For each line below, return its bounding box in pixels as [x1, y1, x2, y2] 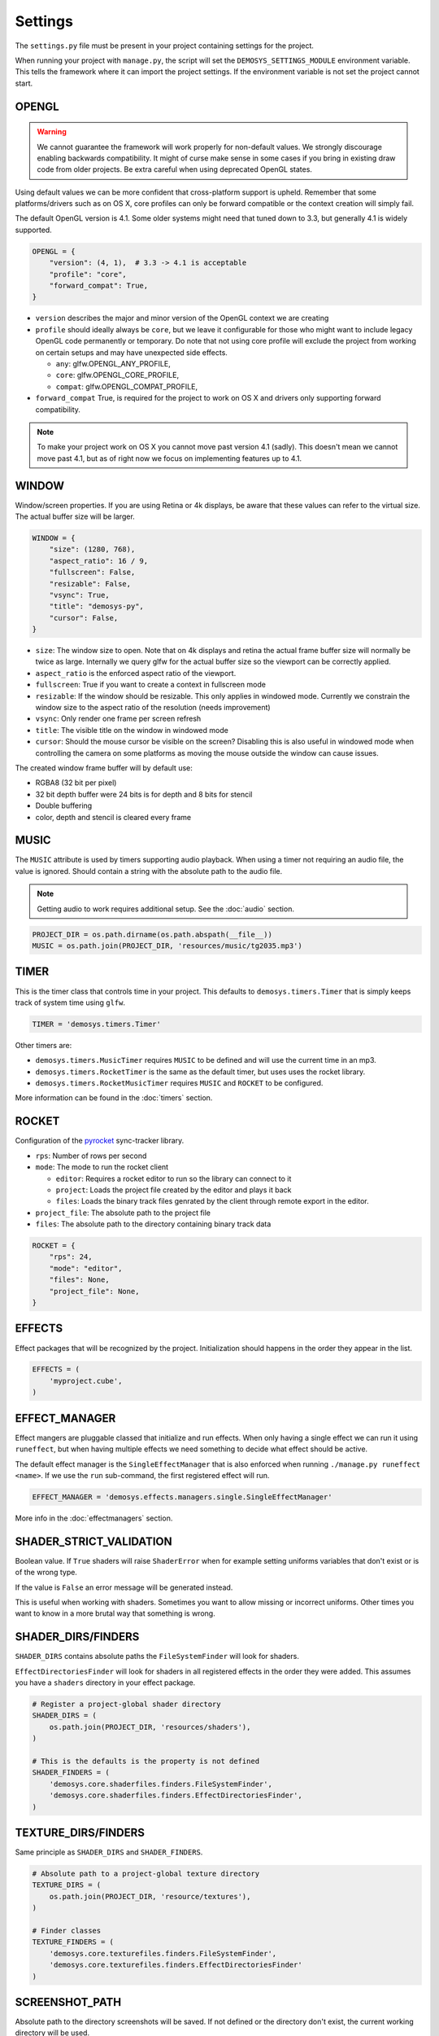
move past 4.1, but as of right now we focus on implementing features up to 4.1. [37, 453, 302, 463]
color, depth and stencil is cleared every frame [35, 812, 191, 822]
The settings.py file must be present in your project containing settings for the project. [15, 41, 315, 50]
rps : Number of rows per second [35, 1151, 147, 1161]
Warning [37, 127, 67, 137]
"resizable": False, [49, 579, 132, 588]
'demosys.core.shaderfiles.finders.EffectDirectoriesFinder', [49, 1791, 302, 1800]
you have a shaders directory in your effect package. [15, 1678, 196, 1687]
